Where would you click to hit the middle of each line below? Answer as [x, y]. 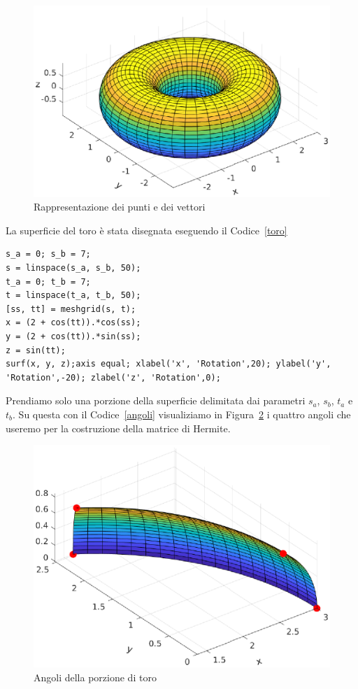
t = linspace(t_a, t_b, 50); [73, 296]
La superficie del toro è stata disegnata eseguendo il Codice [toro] [146, 230]
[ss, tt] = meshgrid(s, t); [71, 309]
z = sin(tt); [36, 350]
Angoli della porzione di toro [95, 677]
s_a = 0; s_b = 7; [48, 254]
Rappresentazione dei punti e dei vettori [120, 207]
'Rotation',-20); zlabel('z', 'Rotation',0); [113, 377]
